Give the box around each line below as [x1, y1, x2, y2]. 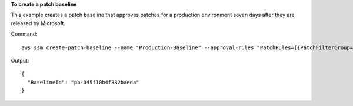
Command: [11, 30, 38, 37]
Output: [11, 57, 29, 64]
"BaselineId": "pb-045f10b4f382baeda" [27, 79, 139, 86]
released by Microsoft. [11, 19, 66, 26]
